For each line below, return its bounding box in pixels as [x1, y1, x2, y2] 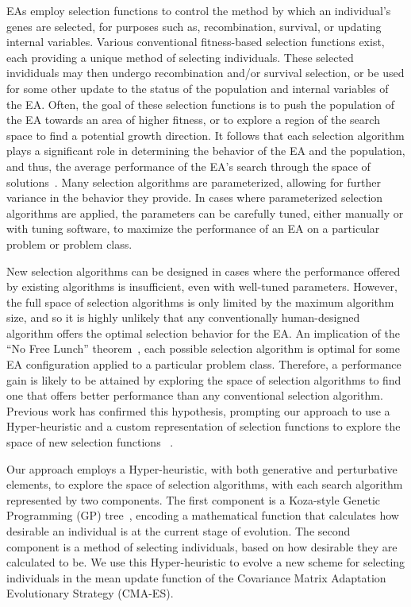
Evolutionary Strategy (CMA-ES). [6, 585, 174, 601]
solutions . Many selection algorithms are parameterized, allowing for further [6, 173, 381, 190]
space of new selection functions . [6, 434, 174, 450]
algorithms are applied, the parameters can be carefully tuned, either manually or [6, 204, 404, 221]
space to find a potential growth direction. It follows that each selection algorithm [6, 126, 405, 143]
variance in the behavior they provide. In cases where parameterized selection [6, 189, 383, 206]
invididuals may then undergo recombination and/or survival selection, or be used [6, 64, 405, 81]
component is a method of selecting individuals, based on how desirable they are [6, 538, 398, 555]
